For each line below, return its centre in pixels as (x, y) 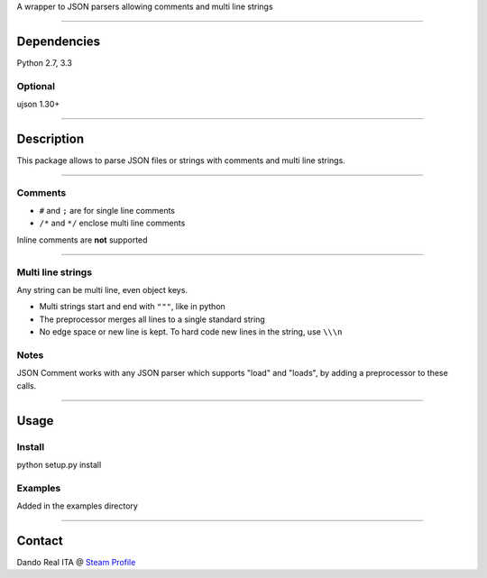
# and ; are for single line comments (107, 211)
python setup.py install (59, 464)
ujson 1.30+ (38, 105)
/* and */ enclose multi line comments (112, 223)
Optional (36, 86)
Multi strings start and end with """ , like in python (132, 307)
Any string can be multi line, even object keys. (102, 290)
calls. (27, 385)
